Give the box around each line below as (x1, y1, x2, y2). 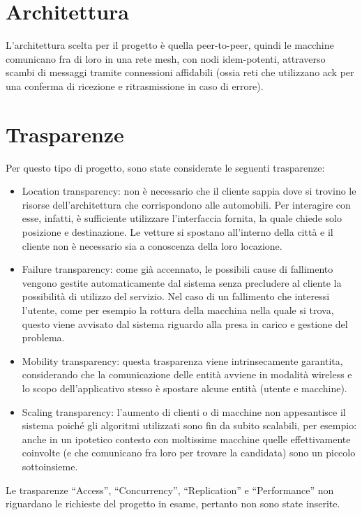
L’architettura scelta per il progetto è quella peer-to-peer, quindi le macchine (6, 38, 334, 52)
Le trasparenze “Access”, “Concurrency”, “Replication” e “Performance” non (6, 482, 334, 497)
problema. (22, 330, 65, 345)
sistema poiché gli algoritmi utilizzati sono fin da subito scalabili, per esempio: (22, 418, 357, 433)
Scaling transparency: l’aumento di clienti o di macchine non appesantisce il (22, 404, 346, 419)
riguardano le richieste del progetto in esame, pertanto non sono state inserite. (6, 496, 340, 511)
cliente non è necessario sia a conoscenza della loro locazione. (22, 238, 282, 253)
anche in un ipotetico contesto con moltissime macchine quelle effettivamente (22, 431, 351, 446)
